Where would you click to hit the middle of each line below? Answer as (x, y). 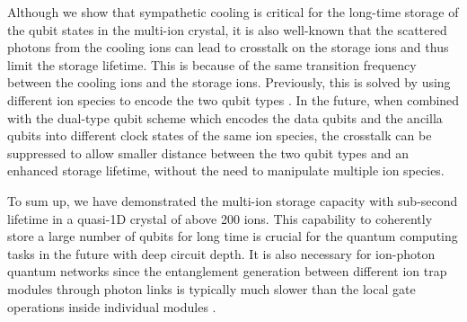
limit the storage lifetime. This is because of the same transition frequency (212, 64)
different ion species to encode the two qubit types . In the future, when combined (233, 99)
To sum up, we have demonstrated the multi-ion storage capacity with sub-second (233, 200)
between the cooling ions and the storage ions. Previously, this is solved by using (229, 82)
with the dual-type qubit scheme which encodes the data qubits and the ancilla (225, 117)
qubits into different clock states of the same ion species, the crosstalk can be (220, 135)
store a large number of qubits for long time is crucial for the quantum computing (233, 236)
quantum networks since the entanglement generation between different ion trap (227, 271)
